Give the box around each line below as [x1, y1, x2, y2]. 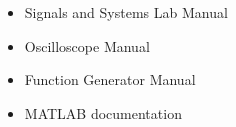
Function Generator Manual [24, 69, 196, 90]
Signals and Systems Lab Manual [24, 2, 228, 22]
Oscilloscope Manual [24, 35, 150, 56]
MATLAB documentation [24, 102, 182, 123]
